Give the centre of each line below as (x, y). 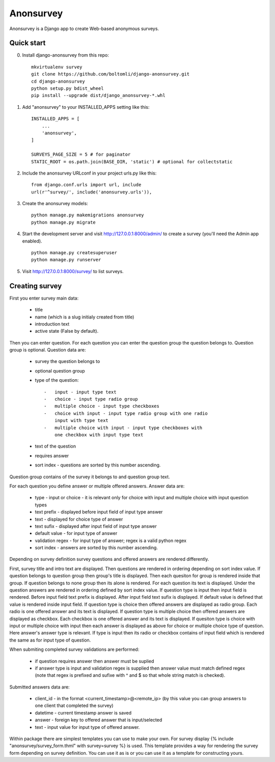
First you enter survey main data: (44, 298)
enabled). (32, 241)
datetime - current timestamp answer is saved (83, 712)
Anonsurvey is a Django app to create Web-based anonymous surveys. (84, 29)
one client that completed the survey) (74, 706)
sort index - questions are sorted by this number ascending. (98, 465)
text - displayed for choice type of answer (79, 519)
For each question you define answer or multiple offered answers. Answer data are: (97, 486)
